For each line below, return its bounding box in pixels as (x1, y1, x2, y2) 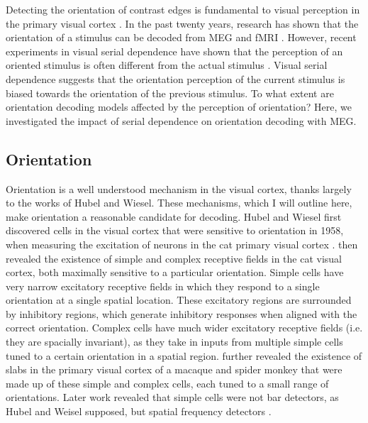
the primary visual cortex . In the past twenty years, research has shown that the (6, 16, 359, 31)
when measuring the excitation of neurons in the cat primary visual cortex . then (6, 236, 358, 251)
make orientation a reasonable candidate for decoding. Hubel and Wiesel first (6, 209, 342, 224)
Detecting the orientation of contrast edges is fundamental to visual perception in (6, 2, 360, 16)
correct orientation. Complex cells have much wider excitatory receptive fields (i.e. (6, 320, 363, 335)
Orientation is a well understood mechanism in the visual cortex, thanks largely (6, 181, 352, 196)
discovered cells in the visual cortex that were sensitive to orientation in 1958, (6, 223, 344, 238)
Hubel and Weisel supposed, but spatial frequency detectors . (6, 404, 272, 419)
